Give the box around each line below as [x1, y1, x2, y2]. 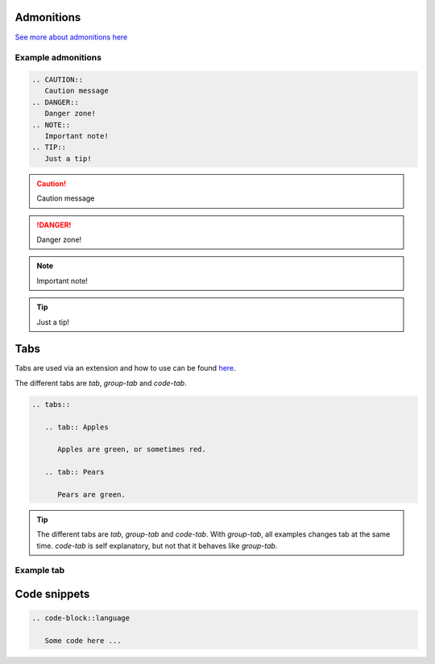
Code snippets [14, 587, 90, 601]
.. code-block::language [31, 613, 130, 623]
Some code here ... [44, 637, 122, 645]
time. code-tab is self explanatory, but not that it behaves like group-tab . [36, 541, 278, 550]
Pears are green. [57, 490, 126, 499]
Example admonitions [14, 52, 102, 64]
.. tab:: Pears [44, 467, 105, 477]
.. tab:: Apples [44, 422, 109, 431]
